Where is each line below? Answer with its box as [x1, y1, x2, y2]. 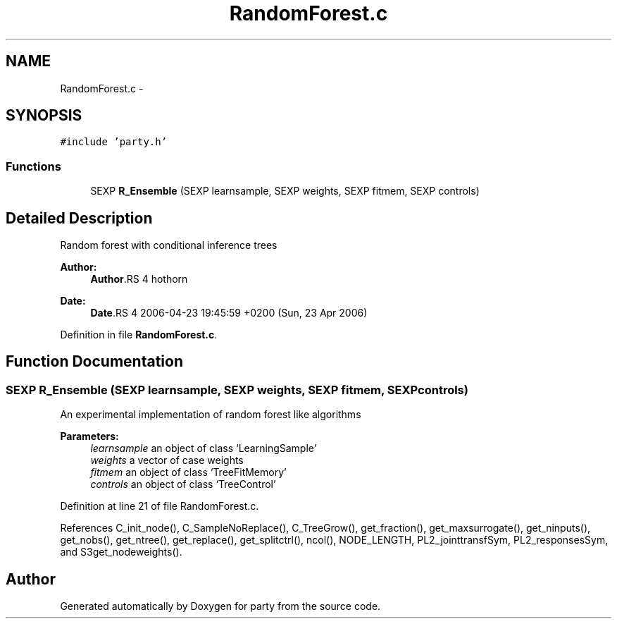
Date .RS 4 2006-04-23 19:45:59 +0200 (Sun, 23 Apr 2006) [90, 307, 368, 319]
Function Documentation [6, 353, 183, 371]
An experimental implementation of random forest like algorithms [60, 408, 361, 421]
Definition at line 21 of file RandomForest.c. [60, 500, 259, 513]
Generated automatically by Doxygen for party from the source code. [60, 600, 381, 613]
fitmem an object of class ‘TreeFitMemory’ [90, 466, 287, 479]
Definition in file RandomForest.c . [60, 329, 218, 341]
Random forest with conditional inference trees [60, 239, 278, 252]
